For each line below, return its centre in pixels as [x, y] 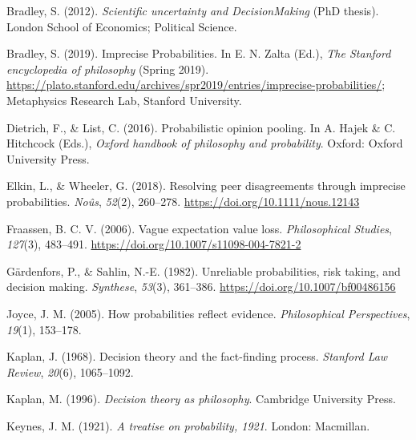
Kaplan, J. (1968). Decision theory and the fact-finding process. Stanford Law [197, 356]
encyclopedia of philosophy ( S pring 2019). [108, 69]
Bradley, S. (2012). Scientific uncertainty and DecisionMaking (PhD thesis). [193, 10]
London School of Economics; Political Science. [122, 26]
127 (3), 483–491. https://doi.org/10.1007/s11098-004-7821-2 [154, 244]
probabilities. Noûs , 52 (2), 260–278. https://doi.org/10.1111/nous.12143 [183, 201]
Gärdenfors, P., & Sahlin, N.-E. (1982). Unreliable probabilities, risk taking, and [204, 270]
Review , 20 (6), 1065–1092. [70, 371]
